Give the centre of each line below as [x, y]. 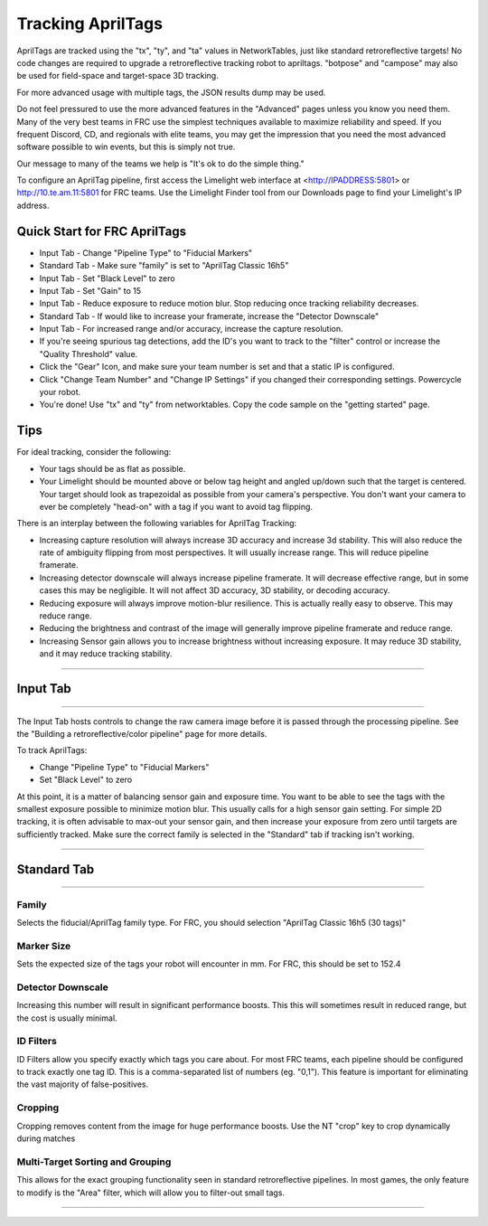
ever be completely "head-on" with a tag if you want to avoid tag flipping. [176, 506]
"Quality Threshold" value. [89, 354]
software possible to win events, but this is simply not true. [126, 147]
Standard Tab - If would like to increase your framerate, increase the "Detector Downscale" [209, 316]
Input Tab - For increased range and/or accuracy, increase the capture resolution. [191, 329]
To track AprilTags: [52, 750]
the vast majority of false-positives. [83, 1084]
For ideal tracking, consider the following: [94, 452]
